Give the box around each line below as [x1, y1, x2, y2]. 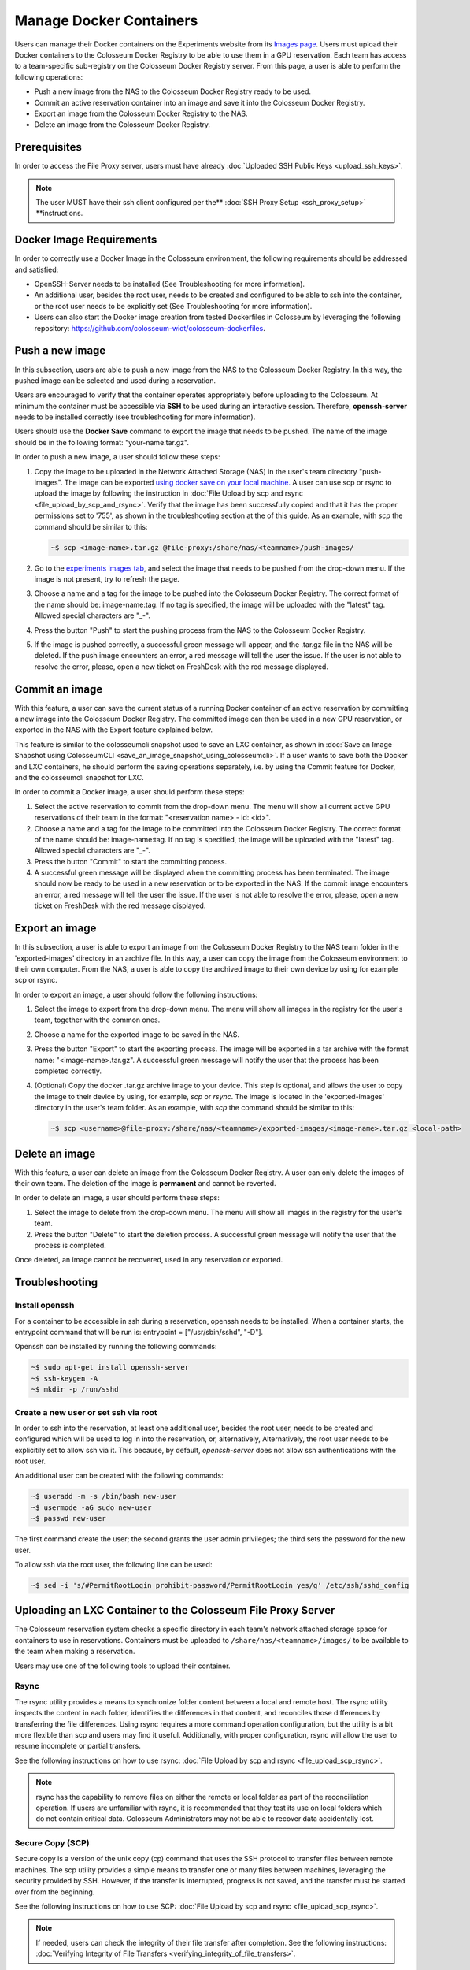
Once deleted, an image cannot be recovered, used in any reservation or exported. [14, 1255, 283, 1265]
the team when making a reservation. [14, 1647, 135, 1656]
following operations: [14, 72, 83, 82]
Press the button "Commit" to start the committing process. [34, 857, 228, 866]
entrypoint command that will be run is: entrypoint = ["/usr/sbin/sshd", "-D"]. [14, 1327, 264, 1336]
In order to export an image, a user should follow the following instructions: [14, 990, 258, 999]
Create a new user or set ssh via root [14, 1407, 157, 1418]
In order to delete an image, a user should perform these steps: [14, 1193, 220, 1202]
